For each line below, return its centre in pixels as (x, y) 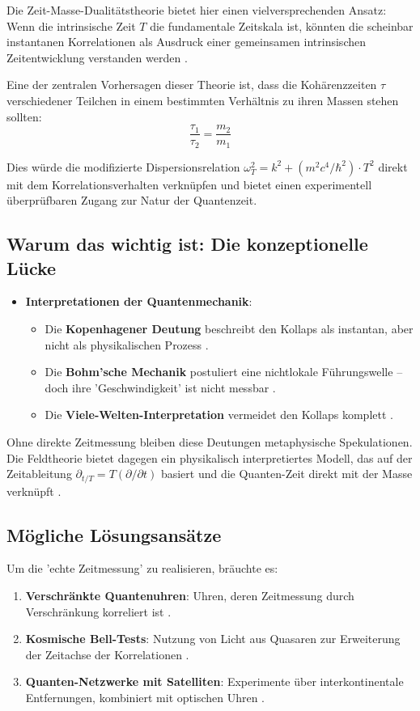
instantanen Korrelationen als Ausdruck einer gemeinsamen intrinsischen (186, 42)
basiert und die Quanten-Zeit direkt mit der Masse (286, 474)
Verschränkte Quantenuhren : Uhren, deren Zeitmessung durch (190, 596)
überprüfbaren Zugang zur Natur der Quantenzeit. (132, 200)
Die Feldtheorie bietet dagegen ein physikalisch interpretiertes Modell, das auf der (210, 457)
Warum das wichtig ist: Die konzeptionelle (187, 244)
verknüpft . (34, 491)
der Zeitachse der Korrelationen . (107, 654)
